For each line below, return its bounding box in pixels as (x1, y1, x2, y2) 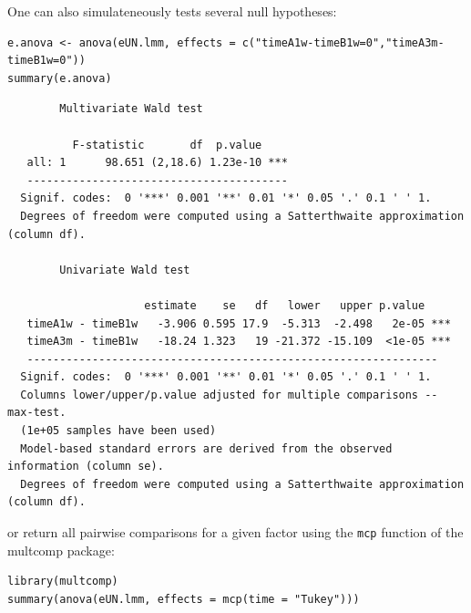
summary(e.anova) (7, 71, 112, 85)
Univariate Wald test (59, 263, 190, 276)
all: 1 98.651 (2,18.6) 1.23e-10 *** (26, 156, 288, 170)
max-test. (7, 406, 67, 420)
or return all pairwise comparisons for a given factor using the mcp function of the (7, 523, 464, 542)
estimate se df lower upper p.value (144, 298, 425, 312)
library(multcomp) (7, 575, 118, 588)
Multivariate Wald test (59, 102, 203, 116)
